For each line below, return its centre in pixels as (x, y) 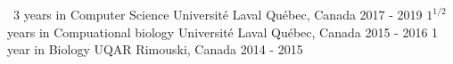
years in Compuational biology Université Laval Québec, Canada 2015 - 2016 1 (223, 32)
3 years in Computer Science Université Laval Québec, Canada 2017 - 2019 (218, 14)
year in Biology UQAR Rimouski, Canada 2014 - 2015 (155, 49)
